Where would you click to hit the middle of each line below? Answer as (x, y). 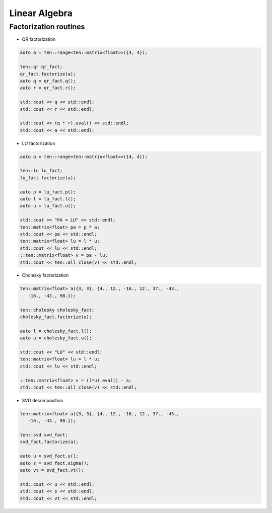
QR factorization (39, 39)
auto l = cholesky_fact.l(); (56, 331)
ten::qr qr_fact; (41, 67)
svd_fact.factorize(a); (49, 442)
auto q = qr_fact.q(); (48, 81)
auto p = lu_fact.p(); (48, 192)
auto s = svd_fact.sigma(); (54, 463)
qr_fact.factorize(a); (48, 74)
